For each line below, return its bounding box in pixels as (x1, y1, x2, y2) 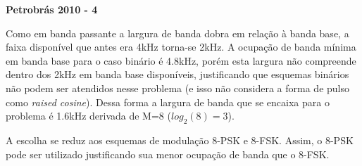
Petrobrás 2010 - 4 (6, 2, 98, 16)
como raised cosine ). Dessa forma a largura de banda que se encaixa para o (6, 94, 330, 109)
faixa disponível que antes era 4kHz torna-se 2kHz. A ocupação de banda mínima (6, 39, 356, 54)
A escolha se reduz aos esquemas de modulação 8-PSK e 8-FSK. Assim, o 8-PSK (6, 132, 354, 147)
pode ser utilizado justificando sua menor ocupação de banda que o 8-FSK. (6, 146, 330, 161)
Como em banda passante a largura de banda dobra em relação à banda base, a (6, 25, 349, 40)
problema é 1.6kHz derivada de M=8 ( (6, 108, 171, 123)
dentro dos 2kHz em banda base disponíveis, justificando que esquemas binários (6, 67, 349, 82)
